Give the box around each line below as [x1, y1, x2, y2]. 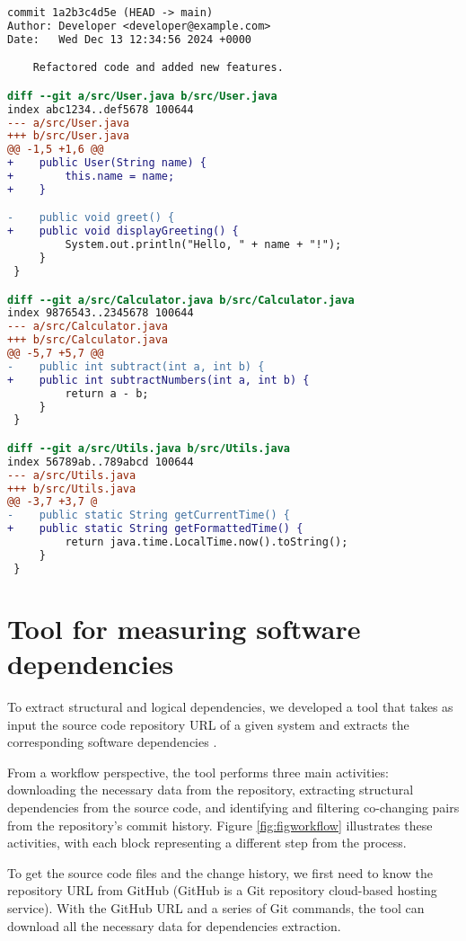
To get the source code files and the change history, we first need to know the [7, 863, 434, 882]
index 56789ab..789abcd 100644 [7, 455, 194, 468]
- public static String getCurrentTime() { [7, 509, 290, 522]
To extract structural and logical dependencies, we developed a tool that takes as [7, 697, 453, 715]
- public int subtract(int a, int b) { [7, 360, 265, 373]
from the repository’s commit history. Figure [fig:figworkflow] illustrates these [7, 815, 433, 834]
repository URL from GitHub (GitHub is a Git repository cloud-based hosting [7, 881, 437, 900]
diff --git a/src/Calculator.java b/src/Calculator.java [7, 293, 355, 306]
